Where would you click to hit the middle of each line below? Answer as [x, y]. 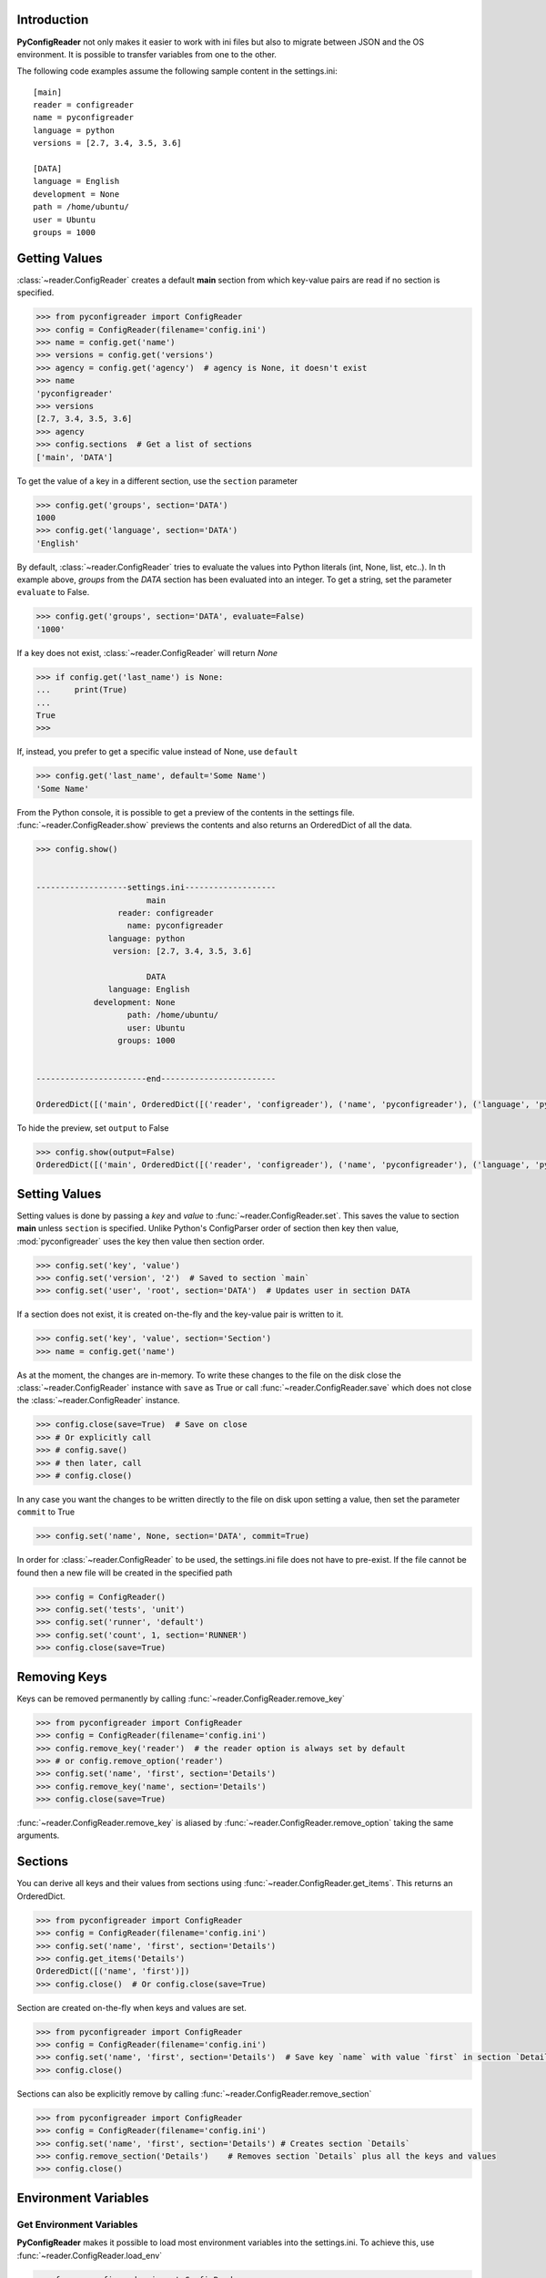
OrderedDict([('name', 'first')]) [113, 1971]
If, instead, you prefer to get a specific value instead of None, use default [157, 752]
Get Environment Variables [77, 2224]
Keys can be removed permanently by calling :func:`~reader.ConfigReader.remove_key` [181, 1698]
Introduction [53, 20]
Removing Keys [62, 1677]
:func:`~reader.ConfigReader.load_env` [90, 2255]
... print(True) [81, 690]
